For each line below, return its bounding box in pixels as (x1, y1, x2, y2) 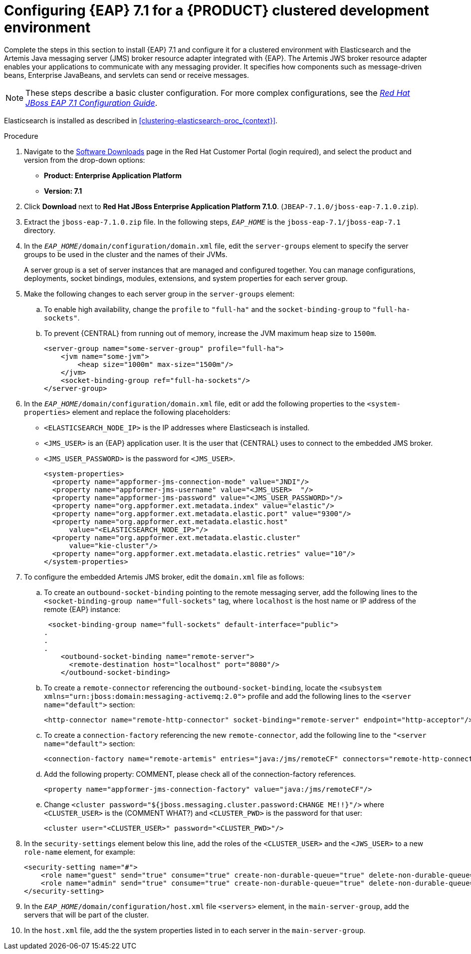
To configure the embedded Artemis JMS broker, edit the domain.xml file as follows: (24, 572, 304, 581)
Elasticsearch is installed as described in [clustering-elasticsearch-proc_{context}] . (4, 116, 278, 125)
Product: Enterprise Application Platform (44, 171, 182, 180)
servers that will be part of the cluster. (24, 910, 149, 919)
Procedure (4, 131, 38, 140)
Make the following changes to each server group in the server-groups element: (24, 289, 295, 298)
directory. (24, 226, 55, 235)
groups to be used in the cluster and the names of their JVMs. (24, 250, 228, 259)
